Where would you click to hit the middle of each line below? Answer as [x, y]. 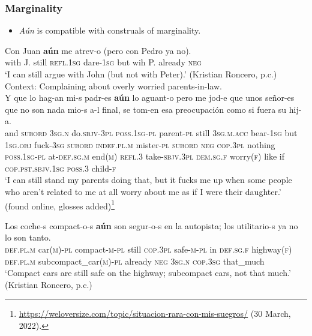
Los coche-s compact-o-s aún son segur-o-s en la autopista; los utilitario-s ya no [151, 225]
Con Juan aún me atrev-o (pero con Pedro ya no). [98, 50]
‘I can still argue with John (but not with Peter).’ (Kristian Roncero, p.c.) [141, 74]
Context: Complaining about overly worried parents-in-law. [113, 85]
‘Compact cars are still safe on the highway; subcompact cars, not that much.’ [148, 273]
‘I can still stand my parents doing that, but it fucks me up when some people [148, 180]
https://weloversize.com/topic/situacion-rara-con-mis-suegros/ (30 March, [155, 313]
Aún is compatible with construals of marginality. [110, 30]
